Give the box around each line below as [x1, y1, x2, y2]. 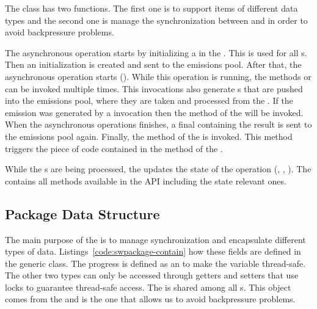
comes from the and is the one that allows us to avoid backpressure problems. [5, 293, 296, 305]
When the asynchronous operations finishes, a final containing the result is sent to [5, 118, 312, 131]
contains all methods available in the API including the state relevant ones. [5, 174, 286, 187]
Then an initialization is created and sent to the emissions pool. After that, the [5, 58, 302, 71]
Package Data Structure [5, 204, 160, 223]
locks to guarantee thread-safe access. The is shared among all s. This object [5, 280, 291, 293]
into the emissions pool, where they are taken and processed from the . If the [5, 94, 293, 107]
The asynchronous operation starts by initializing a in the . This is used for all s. [5, 46, 307, 59]
